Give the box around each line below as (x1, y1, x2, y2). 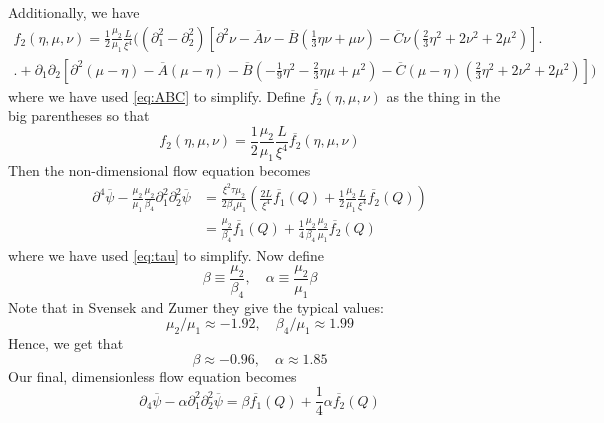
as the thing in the (386, 85, 501, 106)
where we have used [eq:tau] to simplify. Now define (8, 244, 324, 265)
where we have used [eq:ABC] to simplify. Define (8, 85, 306, 106)
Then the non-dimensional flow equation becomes (8, 159, 311, 180)
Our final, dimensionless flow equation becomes (8, 365, 297, 386)
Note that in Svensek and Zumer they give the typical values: (8, 296, 384, 317)
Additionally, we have (8, 2, 140, 22)
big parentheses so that (8, 105, 150, 126)
